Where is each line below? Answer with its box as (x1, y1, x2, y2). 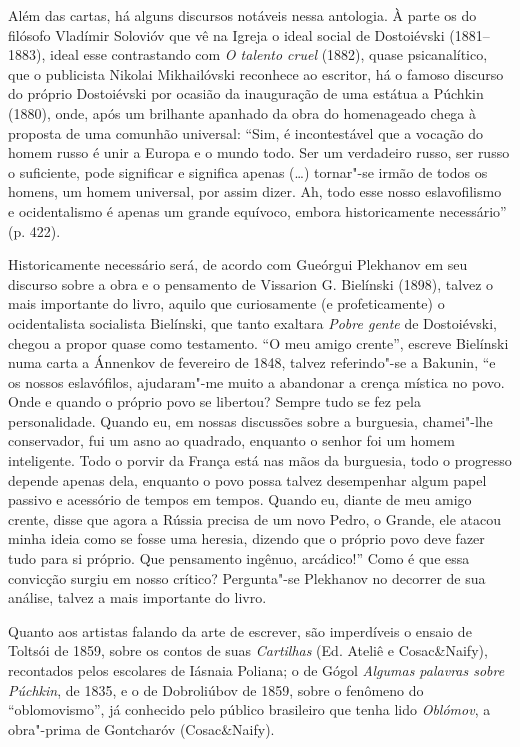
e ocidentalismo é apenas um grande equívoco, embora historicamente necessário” (8, 200, 507, 221)
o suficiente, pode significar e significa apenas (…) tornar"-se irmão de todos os (8, 161, 488, 182)
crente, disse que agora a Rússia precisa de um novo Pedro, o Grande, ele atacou (8, 508, 501, 529)
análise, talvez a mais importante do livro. (8, 587, 267, 608)
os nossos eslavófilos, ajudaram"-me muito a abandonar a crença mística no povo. (8, 371, 505, 392)
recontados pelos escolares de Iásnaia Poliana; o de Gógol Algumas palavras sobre (8, 660, 505, 680)
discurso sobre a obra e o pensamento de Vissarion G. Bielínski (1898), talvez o (8, 273, 494, 294)
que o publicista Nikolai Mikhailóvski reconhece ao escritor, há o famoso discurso (8, 63, 504, 84)
